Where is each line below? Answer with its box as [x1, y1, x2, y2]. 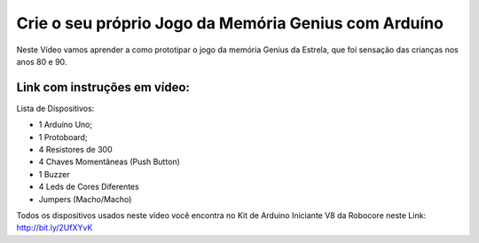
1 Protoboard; [38, 131, 88, 142]
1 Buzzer [38, 169, 70, 179]
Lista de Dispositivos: [16, 103, 95, 114]
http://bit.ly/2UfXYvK [16, 223, 93, 233]
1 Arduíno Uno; [38, 120, 93, 130]
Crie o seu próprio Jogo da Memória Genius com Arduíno [16, 13, 444, 33]
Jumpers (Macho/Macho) [38, 193, 132, 204]
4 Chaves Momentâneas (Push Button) [38, 156, 181, 168]
